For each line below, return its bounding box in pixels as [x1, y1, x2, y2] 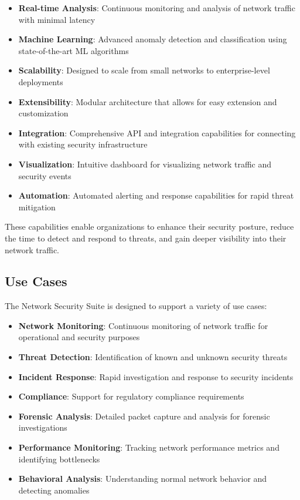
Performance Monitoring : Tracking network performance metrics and [18, 441, 279, 454]
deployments [18, 75, 63, 88]
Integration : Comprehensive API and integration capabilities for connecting [18, 126, 296, 139]
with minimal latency [18, 13, 96, 25]
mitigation [18, 200, 56, 213]
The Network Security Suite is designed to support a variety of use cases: [5, 300, 267, 312]
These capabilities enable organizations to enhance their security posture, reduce [5, 220, 294, 233]
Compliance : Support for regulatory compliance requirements [18, 390, 244, 402]
